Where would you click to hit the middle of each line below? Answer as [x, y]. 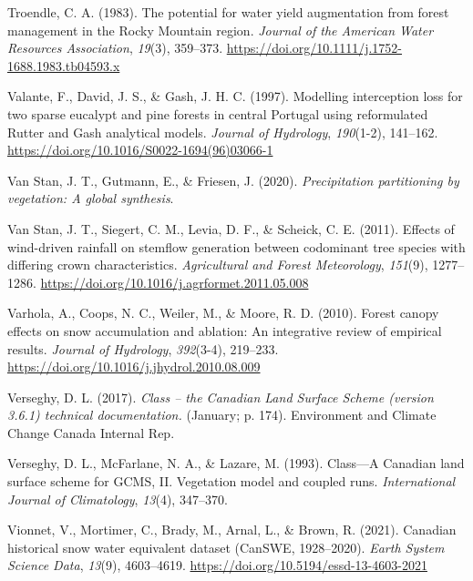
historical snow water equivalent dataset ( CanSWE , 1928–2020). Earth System [226, 547]
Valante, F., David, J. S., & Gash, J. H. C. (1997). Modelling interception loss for [235, 96]
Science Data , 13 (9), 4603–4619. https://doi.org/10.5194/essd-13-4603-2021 [217, 565]
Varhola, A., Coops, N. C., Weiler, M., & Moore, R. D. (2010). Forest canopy [223, 313]
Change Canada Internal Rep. [91, 432]
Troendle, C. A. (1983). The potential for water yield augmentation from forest [228, 12]
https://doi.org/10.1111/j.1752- [314, 48]
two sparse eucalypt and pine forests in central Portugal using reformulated [218, 113]
